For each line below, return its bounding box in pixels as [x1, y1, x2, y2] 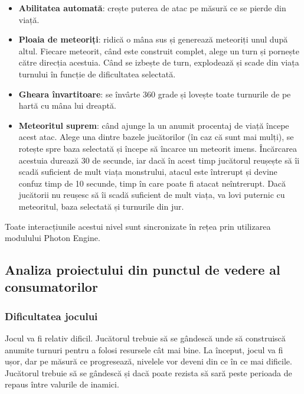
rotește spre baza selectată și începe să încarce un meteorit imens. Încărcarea [18, 142, 297, 154]
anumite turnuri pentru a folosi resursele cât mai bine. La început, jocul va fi [5, 343, 283, 356]
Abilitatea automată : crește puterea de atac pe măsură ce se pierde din [18, 2, 286, 14]
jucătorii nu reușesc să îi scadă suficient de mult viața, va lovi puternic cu [18, 188, 285, 201]
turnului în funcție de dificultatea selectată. [18, 67, 176, 80]
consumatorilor [5, 278, 98, 296]
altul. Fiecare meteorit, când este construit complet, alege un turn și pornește [18, 44, 299, 57]
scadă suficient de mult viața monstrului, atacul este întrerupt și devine [18, 165, 277, 178]
